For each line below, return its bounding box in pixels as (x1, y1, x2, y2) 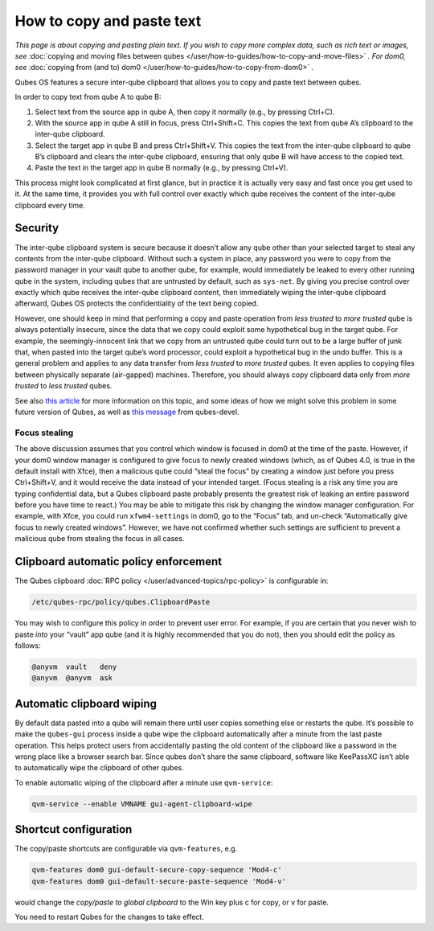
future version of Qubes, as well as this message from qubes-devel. (14, 407, 240, 416)
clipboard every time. (14, 200, 86, 210)
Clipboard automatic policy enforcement (14, 555, 223, 568)
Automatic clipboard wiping (14, 696, 157, 711)
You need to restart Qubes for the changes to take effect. (14, 912, 204, 921)
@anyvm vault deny (31, 662, 117, 671)
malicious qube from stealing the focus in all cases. (14, 534, 185, 543)
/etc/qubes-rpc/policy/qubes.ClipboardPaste (31, 597, 211, 607)
